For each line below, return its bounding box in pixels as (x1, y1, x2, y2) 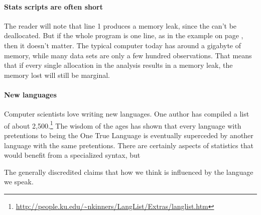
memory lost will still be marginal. (4, 69, 110, 80)
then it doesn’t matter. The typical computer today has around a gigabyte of (4, 40, 241, 50)
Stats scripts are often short (4, 1, 103, 12)
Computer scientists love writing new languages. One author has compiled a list (4, 109, 249, 119)
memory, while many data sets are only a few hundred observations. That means (4, 50, 252, 60)
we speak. (4, 176, 34, 187)
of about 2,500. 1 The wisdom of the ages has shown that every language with (4, 119, 241, 131)
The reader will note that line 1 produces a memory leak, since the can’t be (4, 20, 237, 31)
